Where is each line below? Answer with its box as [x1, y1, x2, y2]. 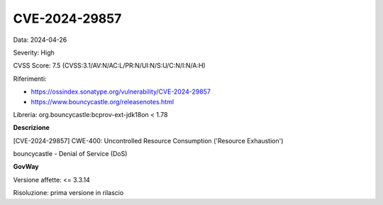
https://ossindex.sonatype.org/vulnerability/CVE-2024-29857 [30, 87, 211, 96]
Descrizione [13, 123, 50, 132]
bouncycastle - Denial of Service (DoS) [13, 150, 128, 158]
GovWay [13, 162, 39, 171]
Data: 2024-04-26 [13, 35, 67, 44]
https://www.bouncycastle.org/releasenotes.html [30, 97, 174, 106]
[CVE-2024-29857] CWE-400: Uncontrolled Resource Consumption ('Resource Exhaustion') [13, 136, 284, 145]
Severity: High [13, 48, 55, 57]
